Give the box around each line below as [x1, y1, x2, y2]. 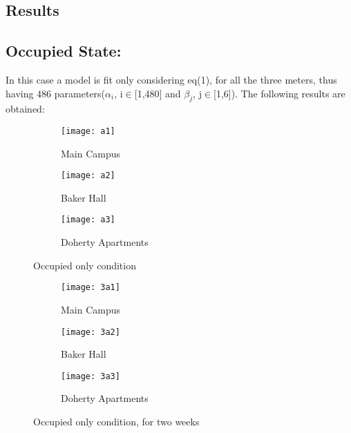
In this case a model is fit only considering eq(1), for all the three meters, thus [6, 72, 337, 86]
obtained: [6, 102, 45, 116]
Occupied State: [6, 40, 122, 61]
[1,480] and [134, 86, 181, 100]
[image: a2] [61, 171, 115, 181]
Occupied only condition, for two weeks [33, 414, 200, 429]
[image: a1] [61, 126, 115, 136]
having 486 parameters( [6, 86, 106, 100]
